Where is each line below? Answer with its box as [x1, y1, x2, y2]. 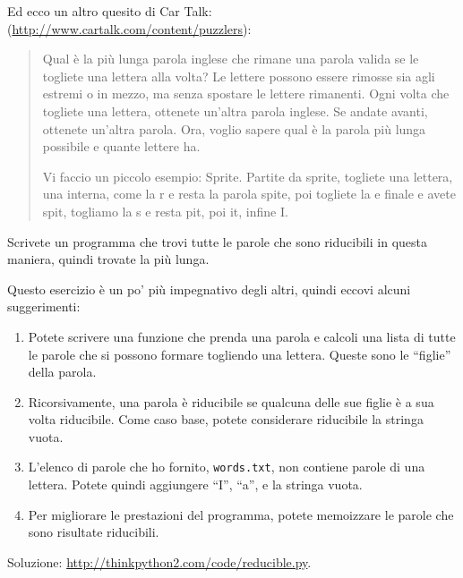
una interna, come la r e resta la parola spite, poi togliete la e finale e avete [42, 184, 456, 203]
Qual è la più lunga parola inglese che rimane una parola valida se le [42, 49, 419, 68]
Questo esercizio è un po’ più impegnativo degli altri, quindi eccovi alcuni [7, 279, 411, 298]
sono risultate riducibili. [28, 523, 159, 541]
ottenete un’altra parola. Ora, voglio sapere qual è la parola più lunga [42, 119, 426, 138]
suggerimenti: [7, 297, 81, 316]
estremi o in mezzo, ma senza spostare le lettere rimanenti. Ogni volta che [42, 84, 450, 103]
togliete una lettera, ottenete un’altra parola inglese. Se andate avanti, [42, 101, 428, 120]
